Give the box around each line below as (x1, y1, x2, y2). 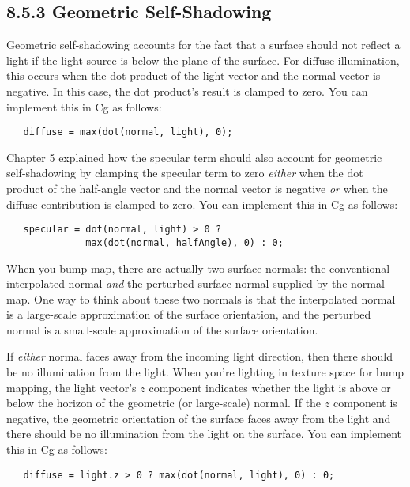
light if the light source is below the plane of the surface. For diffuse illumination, (6, 51, 400, 68)
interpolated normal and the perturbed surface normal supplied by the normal (6, 275, 385, 292)
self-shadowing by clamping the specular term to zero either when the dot (6, 164, 363, 181)
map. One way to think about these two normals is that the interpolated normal (6, 290, 396, 307)
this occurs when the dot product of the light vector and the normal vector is (6, 67, 381, 84)
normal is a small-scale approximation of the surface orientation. (6, 321, 318, 338)
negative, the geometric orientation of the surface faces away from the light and (6, 410, 391, 426)
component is (333, 395, 397, 411)
